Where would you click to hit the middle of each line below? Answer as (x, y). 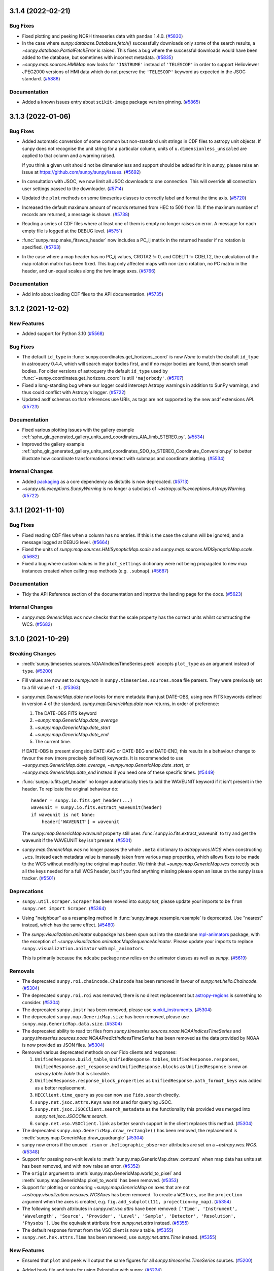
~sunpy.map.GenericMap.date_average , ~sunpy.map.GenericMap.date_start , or (106, 765)
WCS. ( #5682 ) (37, 624)
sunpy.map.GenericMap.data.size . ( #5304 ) (72, 1024)
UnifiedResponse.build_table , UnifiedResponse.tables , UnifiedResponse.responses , (137, 1060)
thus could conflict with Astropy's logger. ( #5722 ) (74, 392)
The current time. (53, 742)
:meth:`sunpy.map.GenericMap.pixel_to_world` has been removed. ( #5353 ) (100, 1180)
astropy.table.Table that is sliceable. (73, 1074)
